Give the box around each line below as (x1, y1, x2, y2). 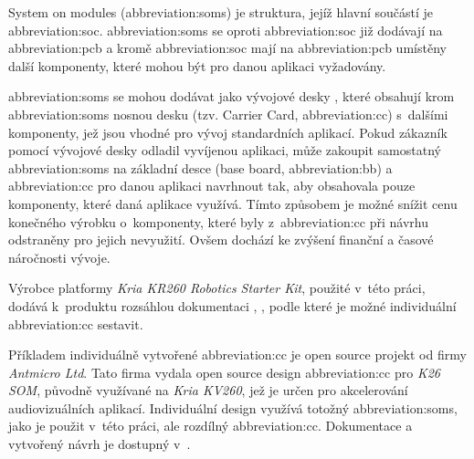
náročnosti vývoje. (8, 247, 111, 266)
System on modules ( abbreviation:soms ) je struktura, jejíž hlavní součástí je (8, 3, 434, 21)
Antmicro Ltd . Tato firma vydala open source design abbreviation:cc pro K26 (8, 362, 440, 381)
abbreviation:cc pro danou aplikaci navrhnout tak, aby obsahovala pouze (8, 176, 416, 195)
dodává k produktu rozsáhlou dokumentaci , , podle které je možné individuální (8, 296, 457, 315)
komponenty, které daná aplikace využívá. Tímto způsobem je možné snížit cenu (8, 193, 458, 213)
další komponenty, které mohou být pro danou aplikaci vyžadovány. (8, 56, 386, 75)
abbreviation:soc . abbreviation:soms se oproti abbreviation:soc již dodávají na (8, 20, 443, 39)
